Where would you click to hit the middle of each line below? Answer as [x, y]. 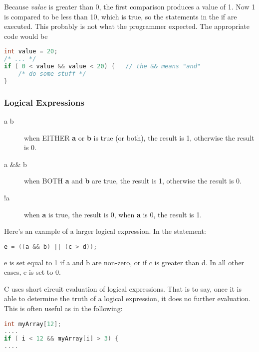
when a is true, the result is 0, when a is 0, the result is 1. [113, 214]
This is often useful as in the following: [63, 308]
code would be [26, 36]
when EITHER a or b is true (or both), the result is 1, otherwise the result [139, 137]
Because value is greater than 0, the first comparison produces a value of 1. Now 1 [130, 6]
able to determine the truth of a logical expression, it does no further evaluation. [127, 298]
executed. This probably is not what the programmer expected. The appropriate [127, 26]
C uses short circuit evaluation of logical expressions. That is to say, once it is [123, 288]
